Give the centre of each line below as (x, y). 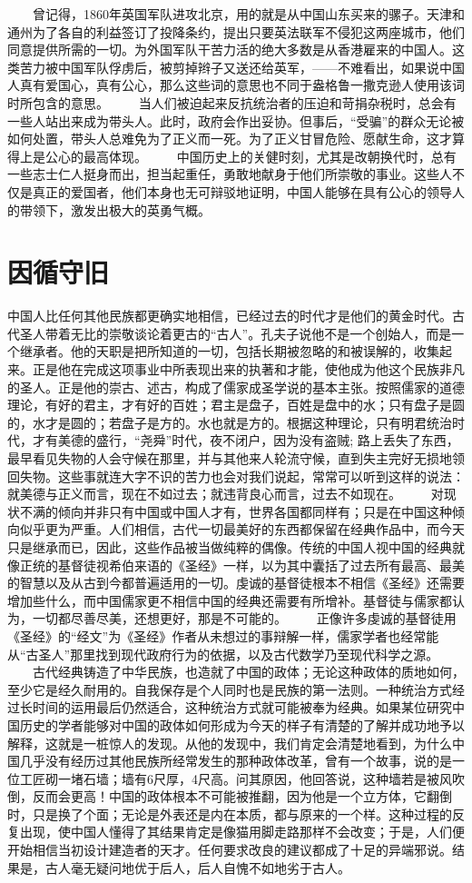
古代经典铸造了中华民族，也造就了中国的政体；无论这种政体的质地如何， (248, 672)
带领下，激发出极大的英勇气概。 (115, 209)
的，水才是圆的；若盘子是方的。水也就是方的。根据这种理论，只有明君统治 (230, 422)
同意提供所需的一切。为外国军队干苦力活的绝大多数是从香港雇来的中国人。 (230, 50)
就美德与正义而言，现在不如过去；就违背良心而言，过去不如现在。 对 (226, 494)
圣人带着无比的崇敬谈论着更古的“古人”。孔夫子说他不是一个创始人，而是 (236, 333)
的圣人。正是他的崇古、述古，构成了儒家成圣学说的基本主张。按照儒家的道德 (236, 387)
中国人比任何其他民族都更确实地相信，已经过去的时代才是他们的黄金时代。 (230, 316)
